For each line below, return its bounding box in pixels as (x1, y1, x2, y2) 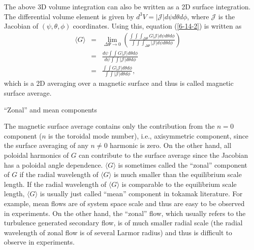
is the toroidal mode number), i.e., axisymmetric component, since (48, 130, 249, 141)
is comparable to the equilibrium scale (122, 179, 237, 189)
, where (187, 11, 209, 21)
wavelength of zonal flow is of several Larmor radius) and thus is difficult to (4, 227, 232, 237)
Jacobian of (4, 21, 38, 31)
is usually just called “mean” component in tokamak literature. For (40, 188, 243, 199)
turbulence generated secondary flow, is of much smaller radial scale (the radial (4, 217, 243, 228)
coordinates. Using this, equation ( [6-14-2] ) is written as (73, 21, 242, 31)
